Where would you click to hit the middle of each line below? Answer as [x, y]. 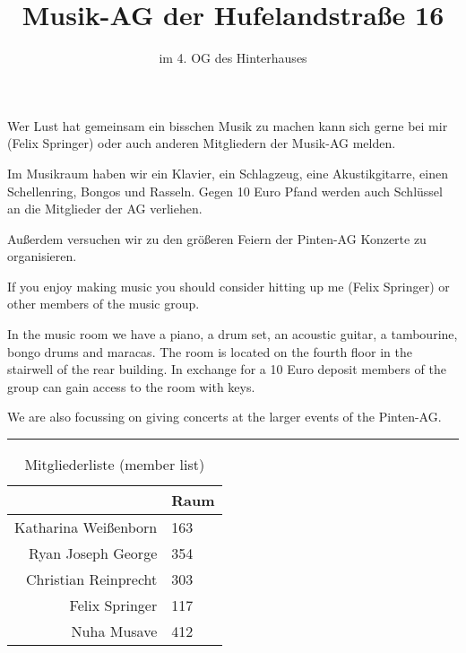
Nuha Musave [114, 631]
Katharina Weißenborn [86, 527]
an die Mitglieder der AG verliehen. [105, 209]
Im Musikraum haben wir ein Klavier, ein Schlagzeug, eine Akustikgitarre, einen [228, 173]
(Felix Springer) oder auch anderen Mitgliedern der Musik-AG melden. [202, 143]
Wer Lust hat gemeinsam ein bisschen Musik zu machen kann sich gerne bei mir [228, 125]
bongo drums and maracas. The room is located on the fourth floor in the [210, 351]
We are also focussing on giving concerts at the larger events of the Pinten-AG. [224, 417]
